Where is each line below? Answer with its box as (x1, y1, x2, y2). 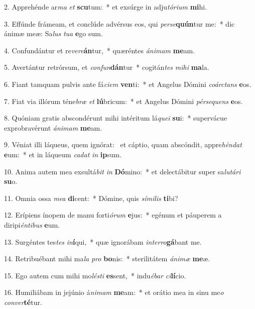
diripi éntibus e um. (4, 219, 60, 230)
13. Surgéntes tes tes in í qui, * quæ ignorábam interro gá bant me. (4, 236, 202, 247)
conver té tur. (4, 296, 42, 307)
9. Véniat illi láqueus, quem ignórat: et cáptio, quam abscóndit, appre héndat (4, 139, 242, 150)
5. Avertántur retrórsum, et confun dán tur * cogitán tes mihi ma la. (4, 62, 209, 72)
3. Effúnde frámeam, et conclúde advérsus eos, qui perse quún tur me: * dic (4, 18, 235, 29)
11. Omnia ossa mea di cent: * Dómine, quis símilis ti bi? (4, 192, 178, 203)
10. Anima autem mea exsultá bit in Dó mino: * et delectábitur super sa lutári (4, 166, 241, 176)
